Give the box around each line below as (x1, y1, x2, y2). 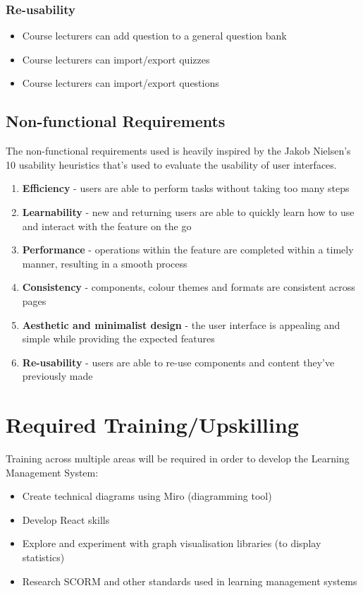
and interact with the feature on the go (22, 218, 192, 233)
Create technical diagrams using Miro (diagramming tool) (22, 489, 272, 503)
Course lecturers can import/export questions (22, 76, 219, 90)
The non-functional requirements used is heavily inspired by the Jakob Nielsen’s (6, 143, 351, 158)
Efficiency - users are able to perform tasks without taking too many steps (22, 181, 350, 196)
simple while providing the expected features (22, 331, 215, 346)
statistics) (22, 550, 65, 565)
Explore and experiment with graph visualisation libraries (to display (22, 536, 321, 551)
